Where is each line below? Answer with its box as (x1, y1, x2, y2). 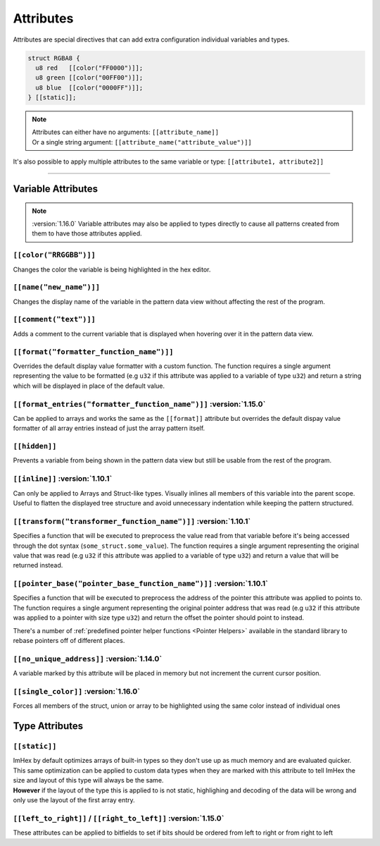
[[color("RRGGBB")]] (13, 250, 96, 260)
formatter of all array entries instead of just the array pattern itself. (13, 424, 205, 433)
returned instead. (13, 561, 63, 570)
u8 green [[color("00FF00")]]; (35, 74, 144, 82)
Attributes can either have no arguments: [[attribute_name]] (32, 128, 220, 137)
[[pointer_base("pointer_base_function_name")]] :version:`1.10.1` (13, 579, 269, 589)
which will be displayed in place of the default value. (13, 381, 165, 390)
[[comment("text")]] (13, 314, 96, 324)
